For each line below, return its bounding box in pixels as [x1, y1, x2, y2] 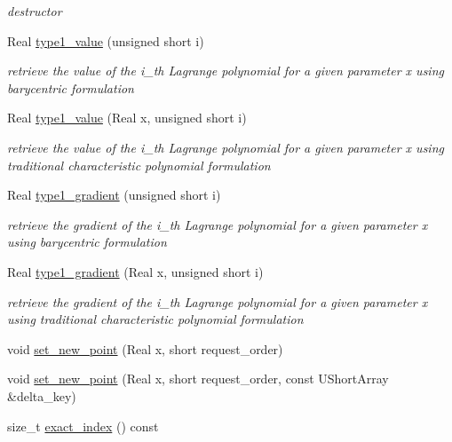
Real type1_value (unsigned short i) [7, 31, 204, 50]
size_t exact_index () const [7, 416, 159, 435]
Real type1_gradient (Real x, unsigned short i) [7, 262, 264, 280]
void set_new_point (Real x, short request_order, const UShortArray [7, 369, 389, 388]
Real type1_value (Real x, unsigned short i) [7, 108, 247, 127]
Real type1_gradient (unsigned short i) [7, 185, 221, 204]
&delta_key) [7, 386, 76, 405]
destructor [7, 2, 62, 20]
